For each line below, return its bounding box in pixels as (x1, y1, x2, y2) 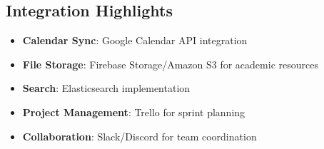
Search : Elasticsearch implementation (22, 81, 191, 96)
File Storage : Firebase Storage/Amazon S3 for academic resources (22, 56, 318, 71)
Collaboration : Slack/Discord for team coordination (22, 128, 257, 143)
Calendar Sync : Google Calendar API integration (22, 33, 248, 48)
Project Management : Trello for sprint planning (22, 104, 245, 119)
